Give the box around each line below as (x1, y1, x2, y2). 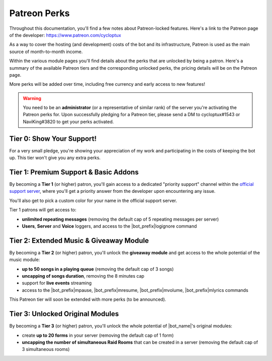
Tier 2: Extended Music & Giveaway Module (9, 236, 149, 245)
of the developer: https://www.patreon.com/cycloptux (9, 32, 121, 38)
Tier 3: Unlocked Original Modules (9, 310, 119, 318)
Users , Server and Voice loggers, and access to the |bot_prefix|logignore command (22, 223, 197, 229)
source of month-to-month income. (9, 48, 83, 55)
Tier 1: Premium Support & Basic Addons (9, 168, 139, 176)
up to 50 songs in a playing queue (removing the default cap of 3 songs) (22, 266, 174, 272)
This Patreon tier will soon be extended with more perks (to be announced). (9, 296, 166, 302)
